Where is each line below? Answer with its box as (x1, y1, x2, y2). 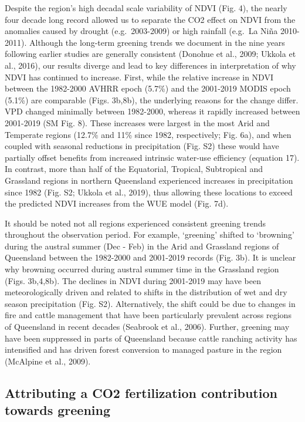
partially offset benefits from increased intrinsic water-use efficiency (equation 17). (5, 151, 300, 163)
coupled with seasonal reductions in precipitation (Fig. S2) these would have (5, 140, 279, 152)
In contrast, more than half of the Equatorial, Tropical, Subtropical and (5, 163, 263, 175)
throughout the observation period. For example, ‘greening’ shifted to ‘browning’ (5, 228, 294, 241)
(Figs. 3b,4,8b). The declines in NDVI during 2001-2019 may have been (5, 274, 261, 286)
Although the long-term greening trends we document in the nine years (29, 36, 285, 48)
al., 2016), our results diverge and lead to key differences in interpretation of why (5, 59, 296, 71)
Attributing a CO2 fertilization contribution (5, 383, 277, 401)
